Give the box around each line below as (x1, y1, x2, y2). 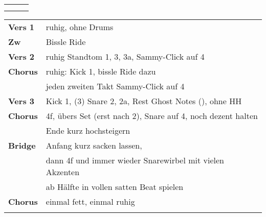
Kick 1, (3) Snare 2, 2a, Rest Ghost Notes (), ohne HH (46, 95, 242, 107)
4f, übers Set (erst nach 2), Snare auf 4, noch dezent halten (46, 110, 258, 122)
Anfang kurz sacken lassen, (46, 139, 142, 151)
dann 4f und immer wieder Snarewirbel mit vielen (46, 154, 225, 166)
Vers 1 (8, 21, 34, 33)
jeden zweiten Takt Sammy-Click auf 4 (46, 80, 185, 92)
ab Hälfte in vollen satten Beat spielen (46, 181, 184, 192)
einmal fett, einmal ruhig (46, 196, 135, 207)
